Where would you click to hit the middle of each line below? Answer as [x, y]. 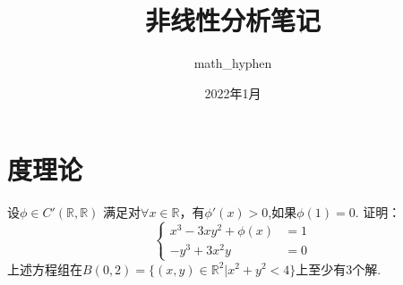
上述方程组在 [45, 268]
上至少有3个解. [339, 268]
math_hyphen [233, 63]
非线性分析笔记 [232, 20]
